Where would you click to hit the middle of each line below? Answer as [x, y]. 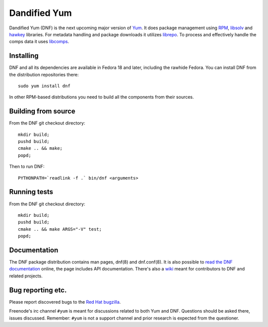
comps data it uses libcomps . [39, 42]
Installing [24, 56]
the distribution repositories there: [44, 74]
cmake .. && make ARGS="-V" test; [60, 229]
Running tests [31, 192]
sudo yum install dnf [44, 86]
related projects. [26, 276]
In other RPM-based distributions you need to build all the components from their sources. [101, 97]
